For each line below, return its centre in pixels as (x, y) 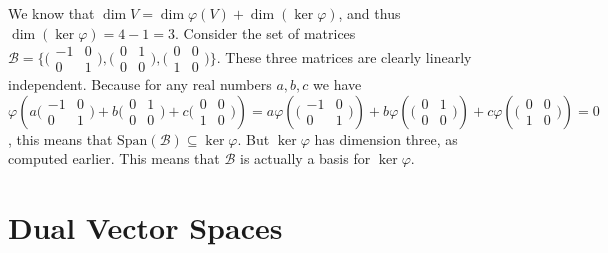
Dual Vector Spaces (145, 227)
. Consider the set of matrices (265, 32)
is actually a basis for (305, 158)
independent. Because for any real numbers (140, 84)
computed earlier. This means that (114, 158)
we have (337, 84)
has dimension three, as (386, 138)
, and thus (369, 13)
